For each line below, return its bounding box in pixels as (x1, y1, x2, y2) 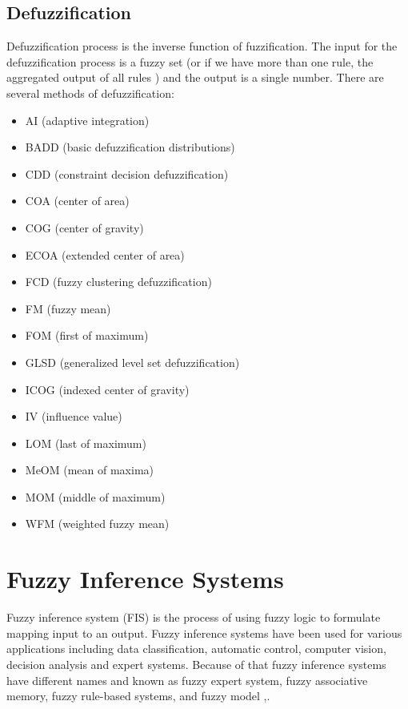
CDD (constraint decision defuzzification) (25, 165, 229, 182)
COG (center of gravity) (25, 219, 144, 236)
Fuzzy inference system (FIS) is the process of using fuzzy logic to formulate (6, 609, 381, 626)
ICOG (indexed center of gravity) (25, 381, 190, 397)
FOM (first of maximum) (25, 327, 149, 344)
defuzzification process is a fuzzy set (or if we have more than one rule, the (6, 53, 374, 70)
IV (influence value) (25, 408, 122, 425)
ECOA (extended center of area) (25, 246, 185, 263)
